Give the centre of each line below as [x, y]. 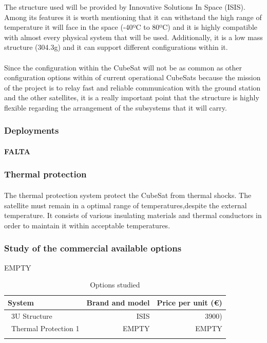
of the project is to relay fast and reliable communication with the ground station [132, 87]
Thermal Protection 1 [45, 328]
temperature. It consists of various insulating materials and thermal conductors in [133, 215]
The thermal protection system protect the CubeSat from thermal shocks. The [128, 195]
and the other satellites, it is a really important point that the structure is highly [132, 97]
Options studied [115, 285]
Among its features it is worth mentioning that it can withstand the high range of [133, 17]
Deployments [32, 130]
